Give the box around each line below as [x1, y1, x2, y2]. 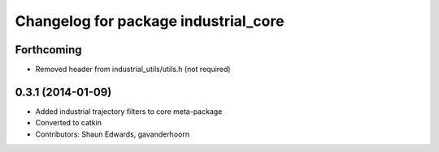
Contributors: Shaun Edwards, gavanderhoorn [35, 129, 190, 139]
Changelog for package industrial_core [15, 12, 285, 30]
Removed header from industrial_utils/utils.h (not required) [35, 65, 231, 74]
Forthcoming [15, 43, 82, 57]
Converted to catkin [35, 118, 102, 128]
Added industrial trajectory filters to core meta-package [35, 106, 223, 116]
